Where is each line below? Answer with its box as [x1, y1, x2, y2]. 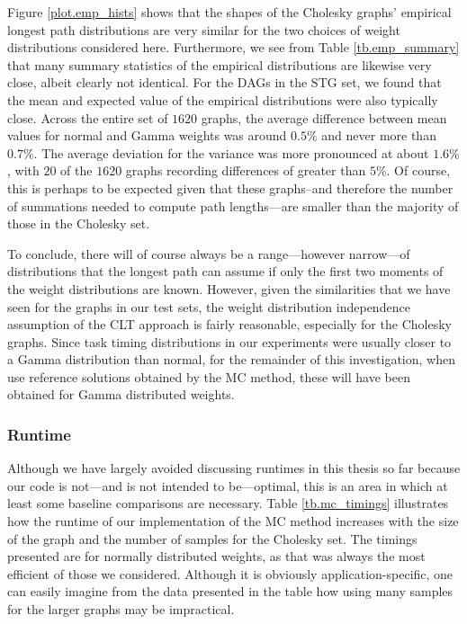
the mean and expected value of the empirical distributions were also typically [7, 90, 438, 109]
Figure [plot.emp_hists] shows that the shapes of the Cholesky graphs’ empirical [7, 3, 452, 21]
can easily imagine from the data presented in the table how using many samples [7, 582, 454, 601]
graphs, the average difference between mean [201, 108, 447, 127]
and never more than [321, 126, 436, 145]
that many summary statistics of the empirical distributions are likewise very [7, 55, 432, 74]
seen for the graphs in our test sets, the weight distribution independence [7, 297, 410, 316]
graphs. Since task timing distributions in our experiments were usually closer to [7, 332, 452, 351]
